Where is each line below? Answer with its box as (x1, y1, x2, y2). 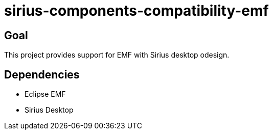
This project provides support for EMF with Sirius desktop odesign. (4, 50, 230, 60)
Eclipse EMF (25, 90, 66, 99)
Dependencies (4, 68, 80, 81)
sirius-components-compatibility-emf (4, 2, 269, 19)
